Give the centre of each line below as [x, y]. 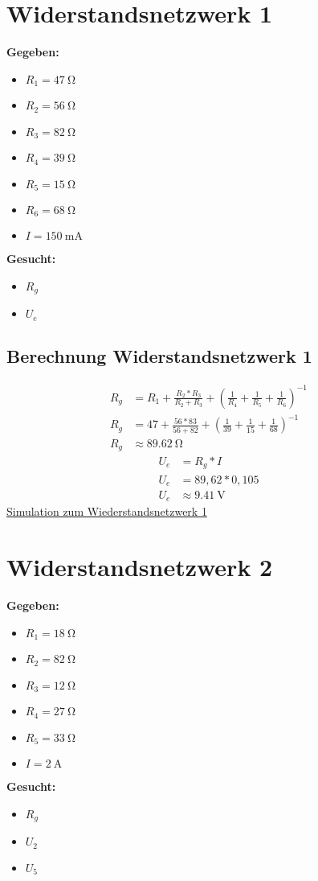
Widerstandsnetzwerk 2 [140, 567]
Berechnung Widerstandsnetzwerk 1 [159, 356]
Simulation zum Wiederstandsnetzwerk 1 [107, 511]
